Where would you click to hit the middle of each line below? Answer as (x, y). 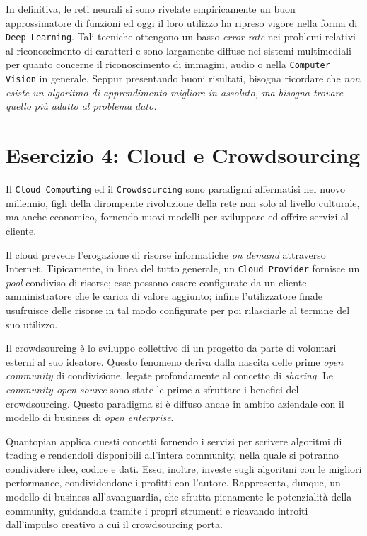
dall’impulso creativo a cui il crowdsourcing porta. (114, 524)
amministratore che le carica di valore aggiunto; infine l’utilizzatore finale (164, 296)
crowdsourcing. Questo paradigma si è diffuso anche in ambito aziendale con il (175, 403)
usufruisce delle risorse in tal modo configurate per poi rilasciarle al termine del (178, 309)
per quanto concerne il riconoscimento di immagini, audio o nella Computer (168, 64)
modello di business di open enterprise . (90, 417)
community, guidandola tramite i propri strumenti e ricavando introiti (157, 510)
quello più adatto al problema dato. (81, 106)
